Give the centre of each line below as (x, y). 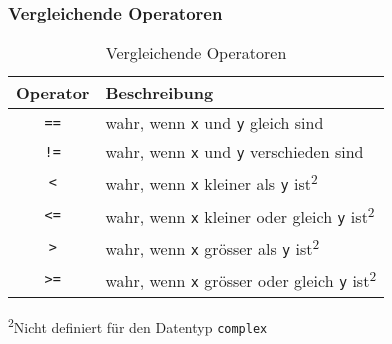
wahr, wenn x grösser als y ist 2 (212, 247)
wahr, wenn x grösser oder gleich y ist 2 (241, 279)
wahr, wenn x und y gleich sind (214, 123)
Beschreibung (159, 93)
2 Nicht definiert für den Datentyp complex (138, 325)
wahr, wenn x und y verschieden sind (234, 152)
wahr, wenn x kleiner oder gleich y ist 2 (240, 214)
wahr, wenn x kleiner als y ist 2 (211, 182)
